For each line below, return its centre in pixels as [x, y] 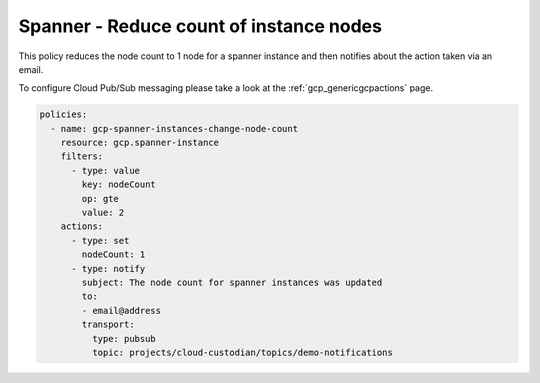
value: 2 [103, 213]
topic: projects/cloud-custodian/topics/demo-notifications [242, 352]
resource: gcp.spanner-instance [140, 143]
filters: [82, 156]
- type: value [105, 170]
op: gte [100, 198]
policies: [63, 114]
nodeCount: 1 [113, 254]
